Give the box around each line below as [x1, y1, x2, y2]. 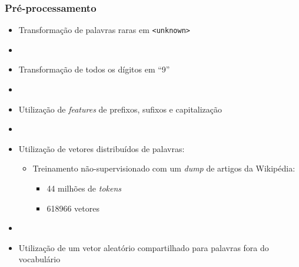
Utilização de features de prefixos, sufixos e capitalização [18, 103, 222, 115]
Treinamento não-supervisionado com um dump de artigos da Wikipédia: [32, 162, 295, 174]
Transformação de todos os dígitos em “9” [18, 63, 170, 75]
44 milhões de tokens [46, 182, 122, 195]
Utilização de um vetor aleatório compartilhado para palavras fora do [18, 241, 269, 253]
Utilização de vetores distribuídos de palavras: [18, 142, 185, 154]
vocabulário [18, 253, 61, 265]
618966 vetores [46, 202, 99, 214]
